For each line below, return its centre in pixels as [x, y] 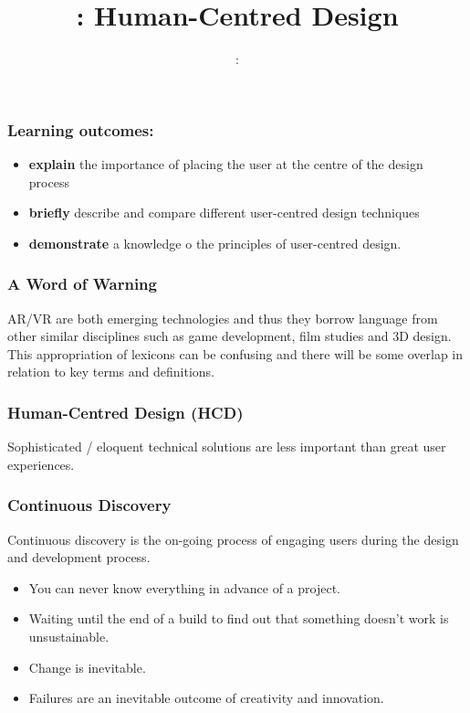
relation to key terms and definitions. [111, 372]
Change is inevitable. [87, 667]
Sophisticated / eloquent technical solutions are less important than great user [227, 447]
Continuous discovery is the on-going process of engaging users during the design [233, 539]
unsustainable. [69, 636]
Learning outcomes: [81, 129]
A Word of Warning [82, 284]
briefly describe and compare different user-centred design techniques [224, 213]
